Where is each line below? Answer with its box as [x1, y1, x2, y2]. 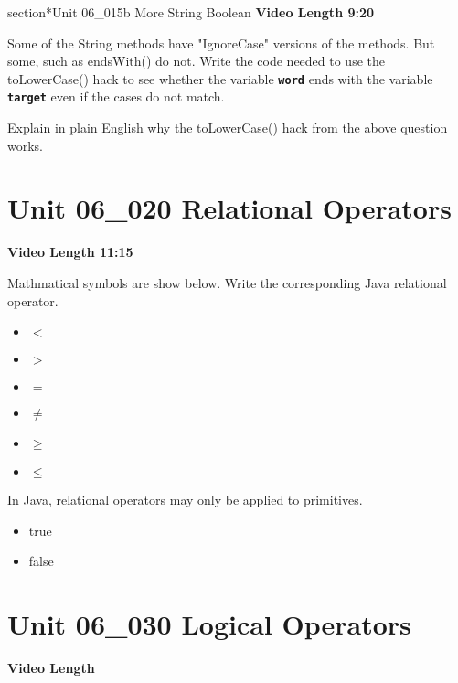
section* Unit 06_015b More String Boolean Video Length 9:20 [7, 3, 375, 21]
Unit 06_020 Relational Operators [7, 189, 452, 227]
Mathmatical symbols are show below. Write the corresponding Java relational [7, 273, 447, 292]
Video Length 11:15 [7, 242, 133, 261]
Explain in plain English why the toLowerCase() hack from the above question [7, 118, 448, 137]
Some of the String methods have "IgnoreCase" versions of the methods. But [7, 33, 435, 52]
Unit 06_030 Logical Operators [7, 605, 411, 643]
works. [7, 135, 44, 155]
